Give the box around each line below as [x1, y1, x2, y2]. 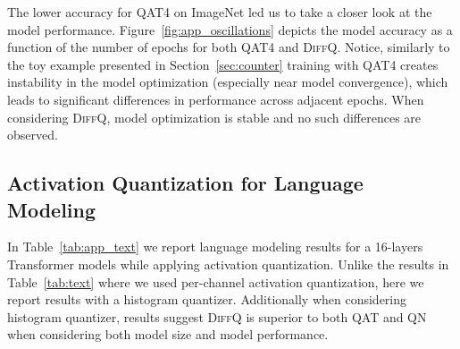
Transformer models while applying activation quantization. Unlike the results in [7, 254, 449, 273]
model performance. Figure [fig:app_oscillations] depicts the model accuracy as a [7, 20, 453, 38]
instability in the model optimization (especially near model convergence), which [7, 72, 448, 91]
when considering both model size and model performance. [7, 325, 329, 344]
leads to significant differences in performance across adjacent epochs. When [7, 89, 424, 108]
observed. [7, 125, 58, 144]
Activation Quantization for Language [7, 169, 364, 197]
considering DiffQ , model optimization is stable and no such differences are [7, 107, 422, 126]
